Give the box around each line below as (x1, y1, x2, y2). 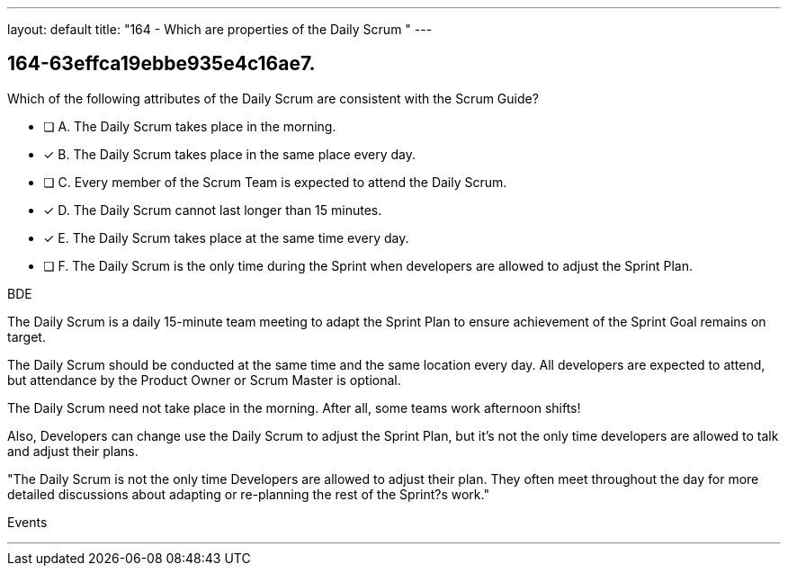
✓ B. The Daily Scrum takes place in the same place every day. (43, 146, 416, 162)
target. (7, 328, 46, 345)
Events (7, 514, 48, 530)
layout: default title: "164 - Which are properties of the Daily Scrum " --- (7, 22, 433, 37)
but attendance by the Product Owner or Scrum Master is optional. (7, 372, 401, 388)
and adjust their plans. (7, 443, 139, 459)
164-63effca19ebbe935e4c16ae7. (7, 52, 316, 76)
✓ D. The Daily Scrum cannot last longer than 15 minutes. (43, 201, 382, 218)
